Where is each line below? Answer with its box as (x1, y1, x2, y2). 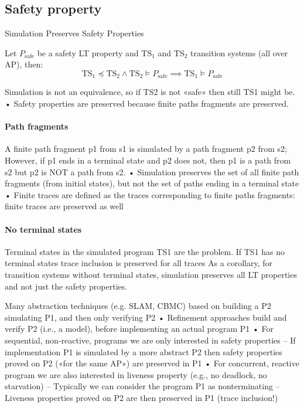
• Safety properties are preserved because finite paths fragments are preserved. (5, 97, 289, 110)
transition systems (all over (190, 46, 288, 59)
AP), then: (5, 58, 43, 70)
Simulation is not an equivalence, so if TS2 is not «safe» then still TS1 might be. (5, 86, 295, 98)
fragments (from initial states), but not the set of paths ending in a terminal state (5, 177, 299, 189)
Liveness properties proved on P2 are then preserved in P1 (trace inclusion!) (5, 391, 278, 403)
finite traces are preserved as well (5, 200, 124, 212)
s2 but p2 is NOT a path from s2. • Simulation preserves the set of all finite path (5, 165, 299, 178)
